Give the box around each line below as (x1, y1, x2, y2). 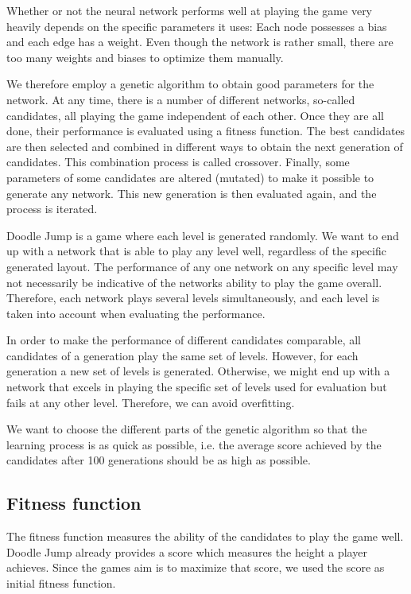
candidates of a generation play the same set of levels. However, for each (6, 347, 359, 363)
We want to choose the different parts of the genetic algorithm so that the (6, 421, 367, 437)
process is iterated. (6, 200, 98, 217)
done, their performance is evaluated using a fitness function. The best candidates (6, 122, 405, 139)
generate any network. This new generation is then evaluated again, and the (6, 184, 377, 201)
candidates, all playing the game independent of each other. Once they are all (6, 107, 384, 123)
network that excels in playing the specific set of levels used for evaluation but (6, 379, 387, 395)
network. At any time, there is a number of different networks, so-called (6, 91, 355, 107)
